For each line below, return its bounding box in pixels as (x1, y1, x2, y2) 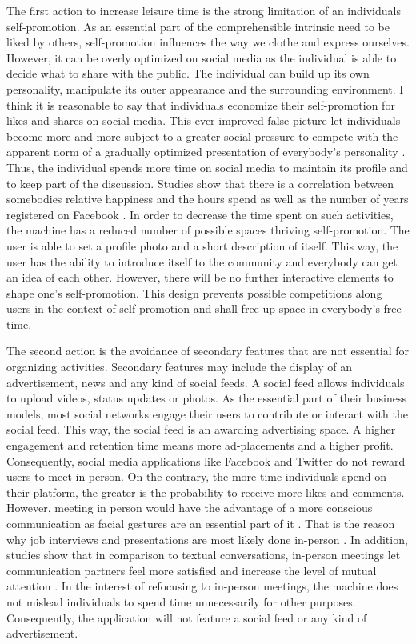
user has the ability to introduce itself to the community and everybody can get (6, 253, 398, 270)
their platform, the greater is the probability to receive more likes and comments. (6, 483, 405, 500)
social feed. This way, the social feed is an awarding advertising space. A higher (6, 421, 396, 438)
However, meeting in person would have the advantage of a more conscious (6, 499, 373, 516)
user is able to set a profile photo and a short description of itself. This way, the (6, 237, 398, 254)
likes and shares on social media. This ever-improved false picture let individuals (6, 112, 401, 129)
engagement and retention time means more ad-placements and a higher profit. (6, 437, 394, 454)
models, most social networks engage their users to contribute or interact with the (6, 405, 408, 422)
